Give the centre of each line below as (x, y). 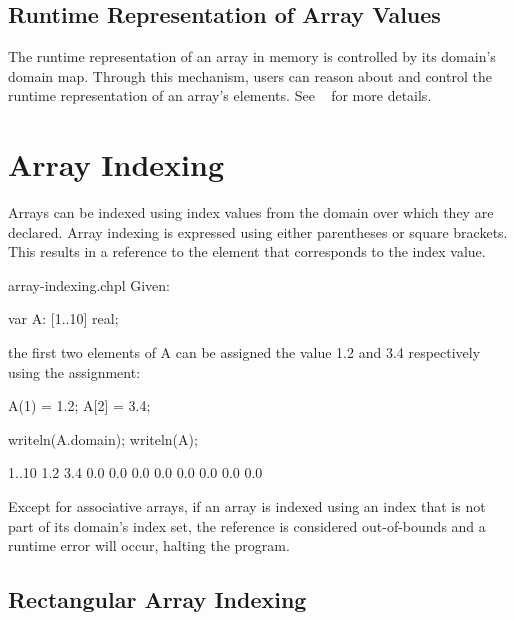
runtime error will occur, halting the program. (149, 545)
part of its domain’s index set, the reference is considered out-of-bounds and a (247, 525)
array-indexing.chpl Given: (89, 284)
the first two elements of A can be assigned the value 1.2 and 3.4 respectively (244, 352)
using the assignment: (74, 371)
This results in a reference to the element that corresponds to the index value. (247, 251)
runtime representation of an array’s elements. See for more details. (220, 95)
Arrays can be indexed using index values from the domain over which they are (251, 212)
